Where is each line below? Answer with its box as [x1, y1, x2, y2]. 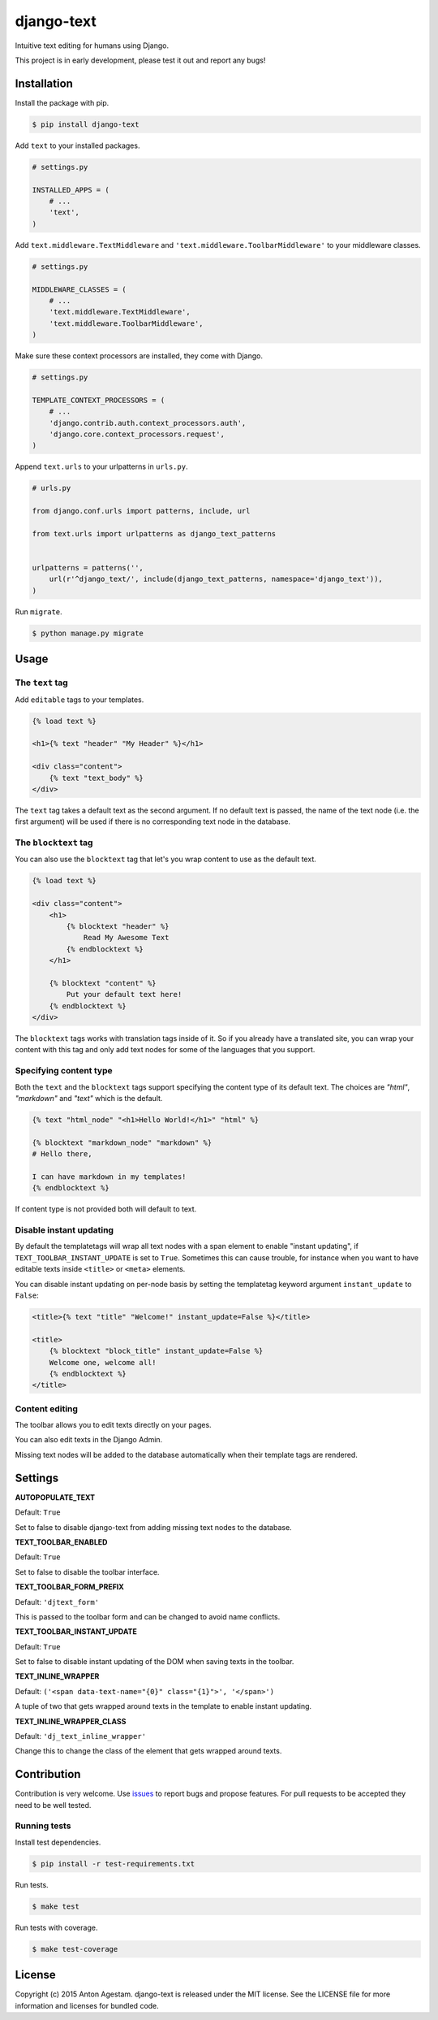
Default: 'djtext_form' [15, 1597, 100, 1606]
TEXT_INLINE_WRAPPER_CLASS [15, 1716, 127, 1726]
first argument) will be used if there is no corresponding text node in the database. [15, 817, 291, 826]
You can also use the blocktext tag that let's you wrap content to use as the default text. [15, 854, 316, 865]
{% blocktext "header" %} [66, 921, 170, 930]
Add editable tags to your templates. [15, 695, 144, 704]
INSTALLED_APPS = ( [32, 185, 109, 194]
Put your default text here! [66, 990, 182, 999]
